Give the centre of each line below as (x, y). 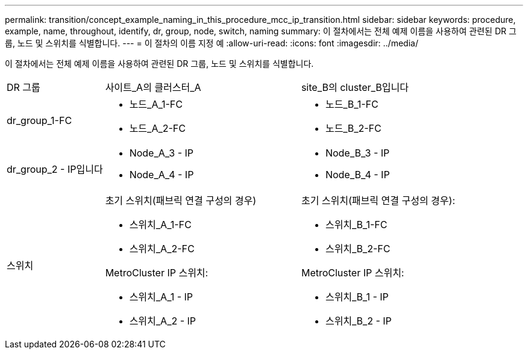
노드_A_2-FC (157, 128)
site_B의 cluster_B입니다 (355, 87)
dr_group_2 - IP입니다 (55, 169)
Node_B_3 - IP (357, 153)
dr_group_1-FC (39, 120)
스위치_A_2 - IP (163, 321)
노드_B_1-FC (352, 104)
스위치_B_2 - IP (358, 321)
